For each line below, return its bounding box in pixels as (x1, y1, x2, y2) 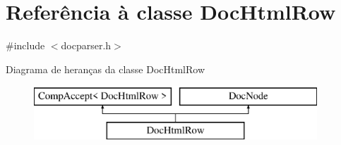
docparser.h (61, 38, 112, 53)
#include (6, 38, 45, 53)
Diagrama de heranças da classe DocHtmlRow (6, 61, 205, 76)
